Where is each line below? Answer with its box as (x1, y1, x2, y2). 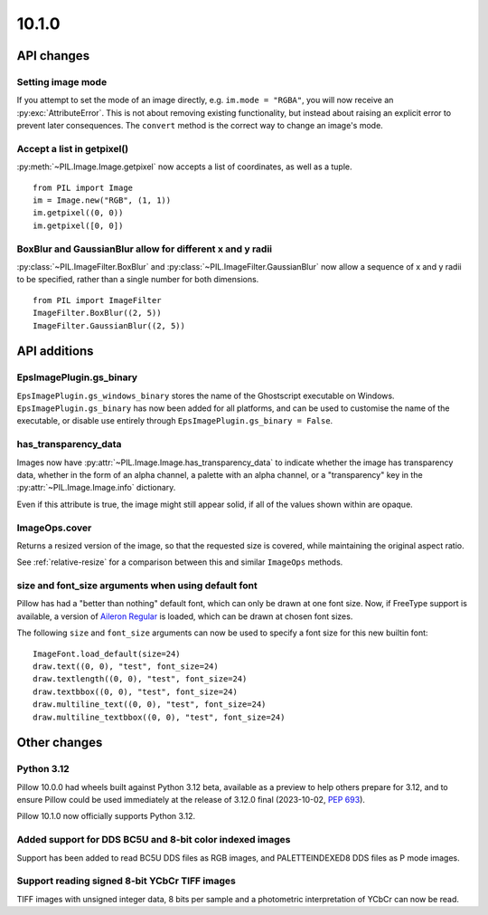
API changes (16, 48, 90, 63)
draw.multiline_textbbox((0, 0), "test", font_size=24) (33, 711, 286, 722)
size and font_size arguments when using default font (16, 579, 258, 592)
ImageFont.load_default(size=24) (33, 648, 181, 659)
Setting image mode (16, 75, 108, 88)
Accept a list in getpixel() (16, 142, 129, 155)
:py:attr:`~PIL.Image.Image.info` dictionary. (16, 482, 176, 493)
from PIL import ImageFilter (33, 295, 162, 305)
